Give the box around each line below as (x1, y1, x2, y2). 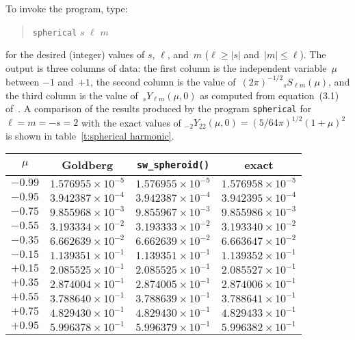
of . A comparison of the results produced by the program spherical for (5, 101, 312, 116)
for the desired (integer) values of (5, 47, 145, 62)
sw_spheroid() (136, 159, 210, 170)
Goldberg (62, 157, 114, 173)
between (5, 74, 40, 88)
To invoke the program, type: (5, 1, 128, 15)
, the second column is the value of (90, 74, 236, 88)
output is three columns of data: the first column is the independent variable (5, 60, 327, 75)
